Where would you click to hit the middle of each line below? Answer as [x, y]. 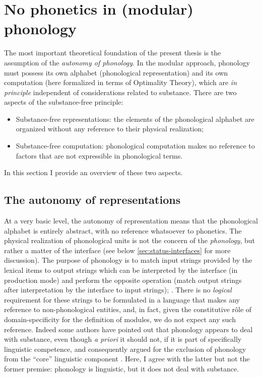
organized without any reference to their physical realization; [110, 129]
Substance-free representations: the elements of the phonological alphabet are [135, 119]
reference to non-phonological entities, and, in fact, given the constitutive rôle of [128, 309]
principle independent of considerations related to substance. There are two [120, 92]
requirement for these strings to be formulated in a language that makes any [122, 299]
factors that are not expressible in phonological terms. [99, 155]
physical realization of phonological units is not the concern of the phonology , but [130, 240]
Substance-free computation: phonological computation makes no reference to [135, 146]
